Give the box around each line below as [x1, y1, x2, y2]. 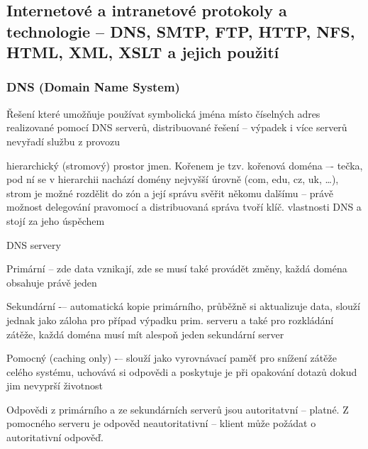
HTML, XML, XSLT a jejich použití [6, 41, 279, 63]
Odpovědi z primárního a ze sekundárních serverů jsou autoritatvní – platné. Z [6, 401, 349, 416]
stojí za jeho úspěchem [6, 213, 105, 228]
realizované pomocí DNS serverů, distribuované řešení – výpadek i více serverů [6, 120, 347, 135]
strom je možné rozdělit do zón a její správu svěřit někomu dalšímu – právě [6, 185, 333, 200]
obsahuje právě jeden [6, 275, 97, 289]
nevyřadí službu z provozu [6, 133, 121, 148]
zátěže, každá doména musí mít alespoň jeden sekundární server [6, 326, 284, 341]
